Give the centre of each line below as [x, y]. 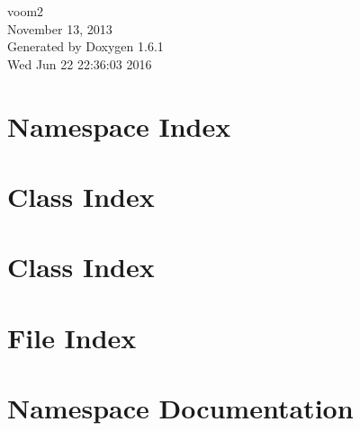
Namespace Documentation [180, 408]
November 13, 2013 [60, 28]
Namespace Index [119, 126]
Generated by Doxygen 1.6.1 [85, 46]
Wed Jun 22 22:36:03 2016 [80, 63]
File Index [72, 337]
